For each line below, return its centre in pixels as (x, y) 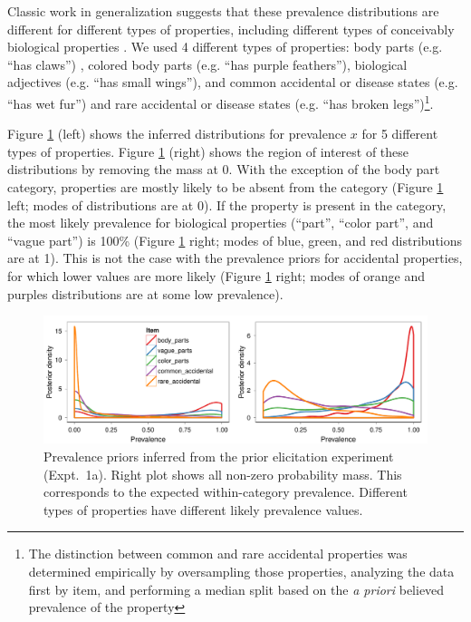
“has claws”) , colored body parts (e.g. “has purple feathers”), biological (207, 64)
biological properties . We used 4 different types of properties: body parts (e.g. (225, 47)
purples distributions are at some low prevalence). (145, 293)
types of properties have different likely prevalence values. (203, 509)
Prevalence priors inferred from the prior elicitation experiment (219, 456)
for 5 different (400, 134)
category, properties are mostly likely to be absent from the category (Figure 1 (226, 187)
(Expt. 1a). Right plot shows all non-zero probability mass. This (223, 474)
